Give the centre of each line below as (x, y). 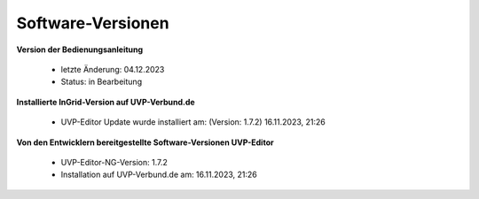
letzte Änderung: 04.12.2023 (113, 69)
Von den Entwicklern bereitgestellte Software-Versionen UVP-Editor (145, 142)
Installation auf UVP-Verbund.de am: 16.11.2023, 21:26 (159, 175)
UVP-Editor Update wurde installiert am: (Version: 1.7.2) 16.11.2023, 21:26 (193, 122)
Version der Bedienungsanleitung (80, 50)
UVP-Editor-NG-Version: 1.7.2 (114, 162)
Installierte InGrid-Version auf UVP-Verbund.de (106, 102)
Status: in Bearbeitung (101, 82)
